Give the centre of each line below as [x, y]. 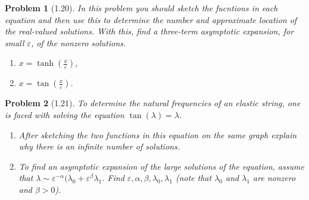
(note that [193, 178]
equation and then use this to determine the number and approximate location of [151, 19]
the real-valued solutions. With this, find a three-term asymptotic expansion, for [149, 31]
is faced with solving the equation [65, 114]
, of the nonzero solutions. [78, 42]
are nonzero [274, 178]
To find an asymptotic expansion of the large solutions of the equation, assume [161, 166]
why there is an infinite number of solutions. [99, 146]
